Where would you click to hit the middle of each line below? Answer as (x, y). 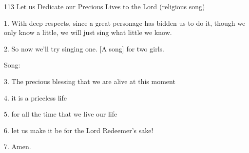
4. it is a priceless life (35, 97)
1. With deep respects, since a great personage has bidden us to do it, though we (125, 23)
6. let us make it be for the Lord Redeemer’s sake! (79, 130)
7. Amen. (18, 146)
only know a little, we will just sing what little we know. (88, 32)
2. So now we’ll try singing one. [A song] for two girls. (84, 48)
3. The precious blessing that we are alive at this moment (90, 81)
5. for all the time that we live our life (61, 114)
